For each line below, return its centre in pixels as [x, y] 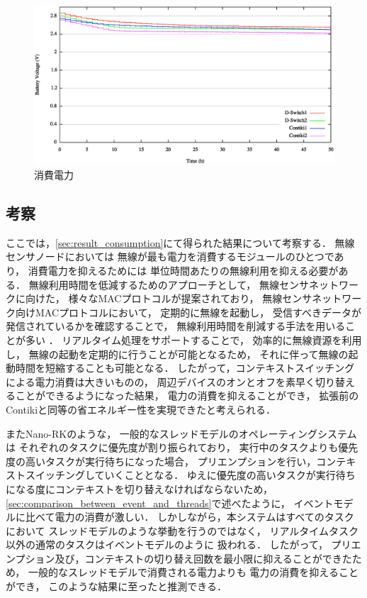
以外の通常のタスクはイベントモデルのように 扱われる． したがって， [167, 544]
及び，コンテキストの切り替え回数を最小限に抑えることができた [203, 558]
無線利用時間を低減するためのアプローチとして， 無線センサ [169, 284]
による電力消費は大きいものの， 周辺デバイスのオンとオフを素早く [160, 381]
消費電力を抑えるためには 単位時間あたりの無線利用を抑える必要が [183, 270]
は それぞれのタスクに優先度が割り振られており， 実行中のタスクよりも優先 [182, 447]
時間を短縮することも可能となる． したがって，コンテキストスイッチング [185, 368]
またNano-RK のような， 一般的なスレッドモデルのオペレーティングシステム [181, 433]
